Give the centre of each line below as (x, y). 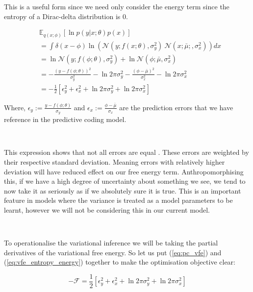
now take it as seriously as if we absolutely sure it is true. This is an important (123, 190)
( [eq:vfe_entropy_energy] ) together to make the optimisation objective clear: (120, 262)
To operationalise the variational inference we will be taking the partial (111, 243)
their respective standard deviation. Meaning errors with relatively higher (114, 161)
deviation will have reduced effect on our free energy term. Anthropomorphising (124, 171)
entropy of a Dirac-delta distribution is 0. (66, 16)
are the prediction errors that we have (176, 107)
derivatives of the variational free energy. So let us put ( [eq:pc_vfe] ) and (113, 252)
